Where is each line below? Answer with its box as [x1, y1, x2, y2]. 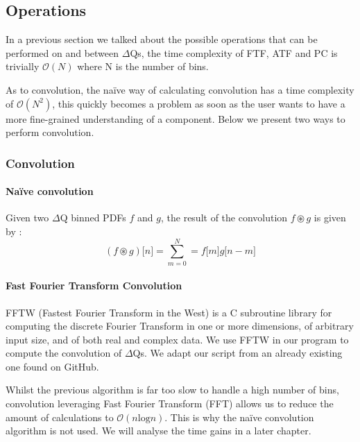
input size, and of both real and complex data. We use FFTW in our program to [6, 332, 349, 346]
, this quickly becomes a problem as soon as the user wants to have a [52, 96, 345, 110]
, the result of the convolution [160, 210, 288, 225]
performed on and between [6, 45, 119, 60]
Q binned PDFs [60, 210, 126, 225]
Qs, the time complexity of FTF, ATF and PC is [130, 45, 338, 60]
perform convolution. [6, 125, 94, 139]
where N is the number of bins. [77, 59, 209, 74]
